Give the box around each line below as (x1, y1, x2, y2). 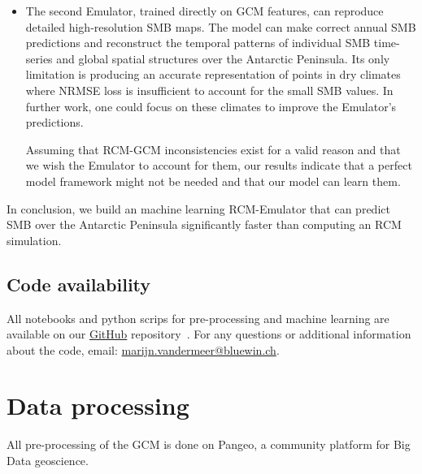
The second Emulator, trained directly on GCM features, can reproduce (25, 2, 384, 19)
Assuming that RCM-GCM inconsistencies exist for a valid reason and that (25, 140, 401, 157)
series (25, 50, 53, 67)
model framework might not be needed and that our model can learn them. (25, 172, 401, 189)
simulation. (7, 231, 62, 248)
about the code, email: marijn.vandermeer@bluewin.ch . (7, 341, 280, 358)
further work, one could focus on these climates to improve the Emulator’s (25, 97, 397, 114)
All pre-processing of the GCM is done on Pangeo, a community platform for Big (7, 436, 411, 453)
